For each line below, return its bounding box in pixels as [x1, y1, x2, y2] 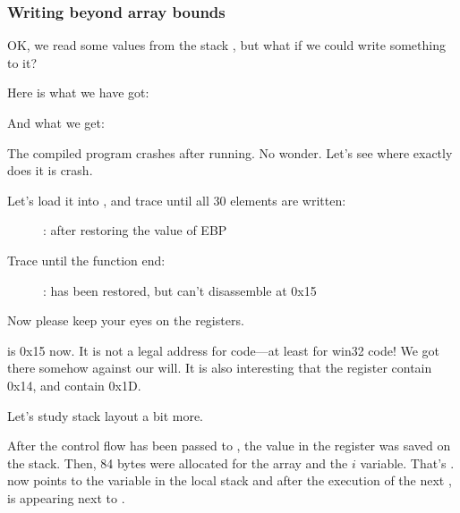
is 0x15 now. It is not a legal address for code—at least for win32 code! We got [7, 341, 440, 359]
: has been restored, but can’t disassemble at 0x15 [43, 281, 317, 299]
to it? [7, 53, 38, 71]
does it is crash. [7, 161, 93, 180]
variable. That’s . [360, 453, 455, 472]
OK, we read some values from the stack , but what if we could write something [7, 36, 446, 55]
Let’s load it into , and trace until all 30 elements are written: [7, 190, 346, 209]
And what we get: [7, 114, 105, 131]
